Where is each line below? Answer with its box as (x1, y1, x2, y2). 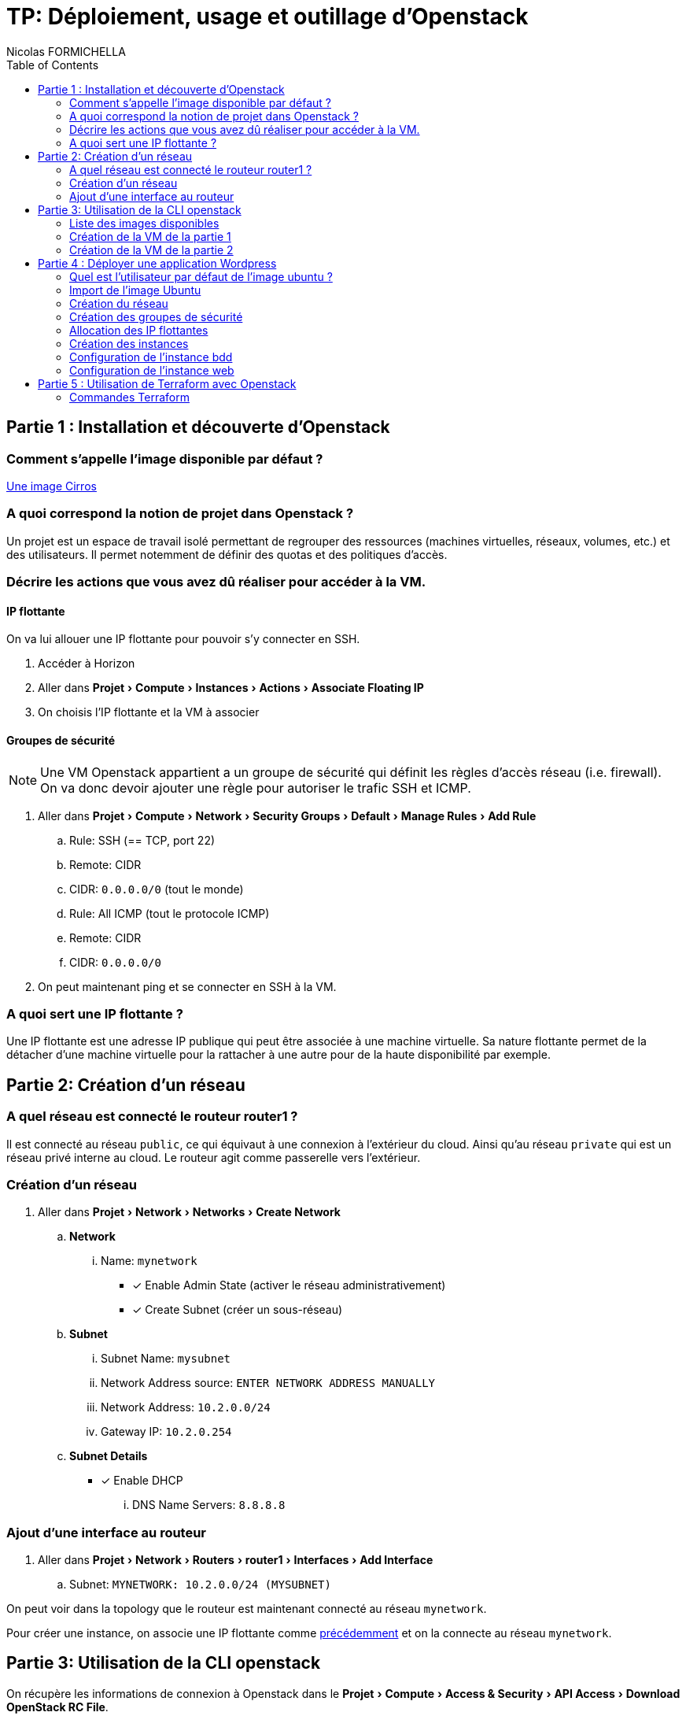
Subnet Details (69, 1449, 148, 1463)
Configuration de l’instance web (69, 363, 234, 377)
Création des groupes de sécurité (69, 309, 243, 324)
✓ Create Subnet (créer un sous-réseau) (132, 1303, 343, 1317)
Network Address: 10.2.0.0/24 (101, 1400, 271, 1415)
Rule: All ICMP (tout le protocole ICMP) (69, 906, 270, 920)
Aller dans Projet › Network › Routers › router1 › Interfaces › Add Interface (38, 1553, 433, 1566)
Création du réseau (69, 296, 168, 310)
